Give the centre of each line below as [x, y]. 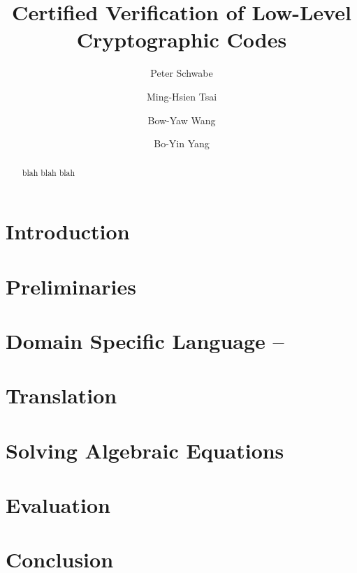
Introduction [68, 231]
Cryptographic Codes [182, 39]
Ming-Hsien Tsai [182, 96]
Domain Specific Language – [145, 340]
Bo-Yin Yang [182, 143]
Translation [61, 395]
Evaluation [58, 505]
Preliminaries [71, 286]
